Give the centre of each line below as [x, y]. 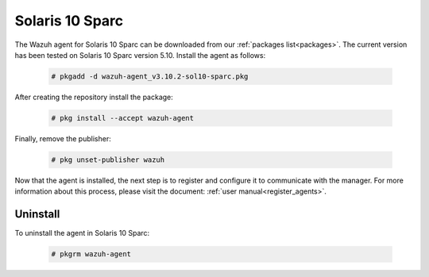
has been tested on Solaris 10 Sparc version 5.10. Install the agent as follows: [140, 55]
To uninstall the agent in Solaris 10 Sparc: [82, 233]
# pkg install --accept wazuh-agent [123, 118]
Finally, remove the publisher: [63, 138]
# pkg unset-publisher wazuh [108, 160]
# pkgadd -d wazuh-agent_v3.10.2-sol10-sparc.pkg [150, 76]
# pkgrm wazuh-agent [91, 254]
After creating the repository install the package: [94, 97]
